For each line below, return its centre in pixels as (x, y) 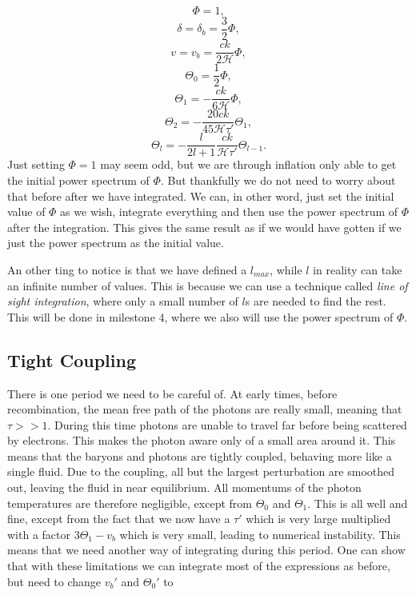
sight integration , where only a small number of (123, 301)
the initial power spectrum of (78, 180)
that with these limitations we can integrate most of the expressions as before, (199, 566)
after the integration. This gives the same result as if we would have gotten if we (204, 227)
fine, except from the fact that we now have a (119, 519)
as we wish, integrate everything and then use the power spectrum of (229, 212)
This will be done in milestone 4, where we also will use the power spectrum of (200, 316)
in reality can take (358, 269)
